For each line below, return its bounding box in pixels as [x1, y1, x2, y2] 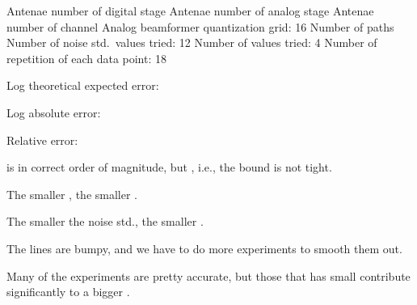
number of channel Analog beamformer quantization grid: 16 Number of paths [6, 18, 394, 35]
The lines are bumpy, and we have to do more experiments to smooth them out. [6, 239, 402, 256]
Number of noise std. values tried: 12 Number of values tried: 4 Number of [6, 34, 377, 51]
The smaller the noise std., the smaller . [6, 213, 204, 230]
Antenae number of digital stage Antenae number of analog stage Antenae [6, 2, 374, 19]
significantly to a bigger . [6, 283, 130, 300]
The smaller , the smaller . [6, 185, 137, 202]
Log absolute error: [6, 104, 101, 121]
